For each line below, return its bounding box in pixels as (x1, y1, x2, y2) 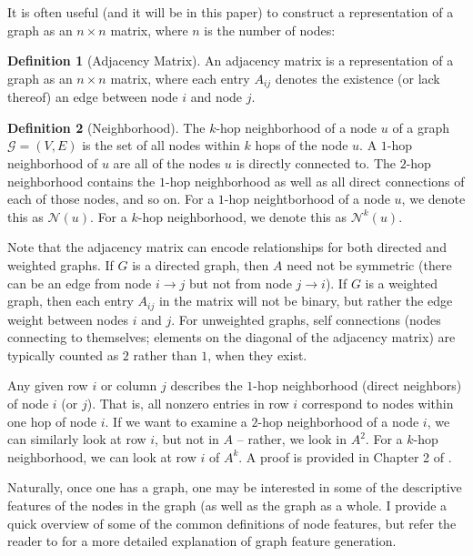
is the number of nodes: (204, 20, 336, 39)
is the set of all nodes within (82, 136, 240, 155)
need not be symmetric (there (287, 255, 452, 274)
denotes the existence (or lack (275, 68, 440, 87)
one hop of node (7, 411, 97, 430)
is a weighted (365, 273, 438, 292)
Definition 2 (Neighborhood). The (7, 117, 206, 136)
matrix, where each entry (110, 68, 250, 87)
